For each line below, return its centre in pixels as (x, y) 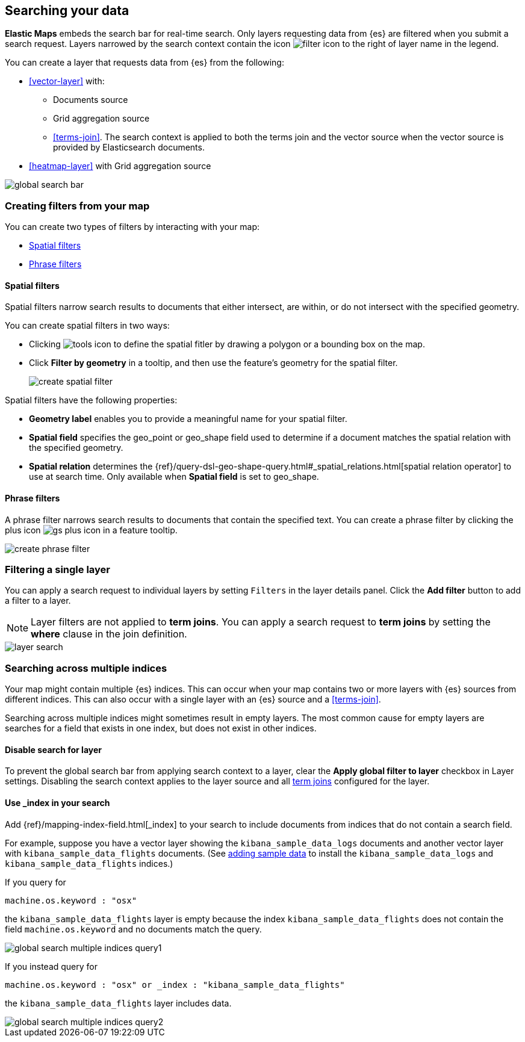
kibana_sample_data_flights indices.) (89, 863)
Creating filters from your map (77, 206)
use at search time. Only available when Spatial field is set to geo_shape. (174, 477)
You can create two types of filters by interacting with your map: (132, 227)
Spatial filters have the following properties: (91, 400)
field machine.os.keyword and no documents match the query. (133, 929)
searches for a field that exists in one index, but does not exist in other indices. (161, 728)
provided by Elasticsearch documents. (129, 147)
